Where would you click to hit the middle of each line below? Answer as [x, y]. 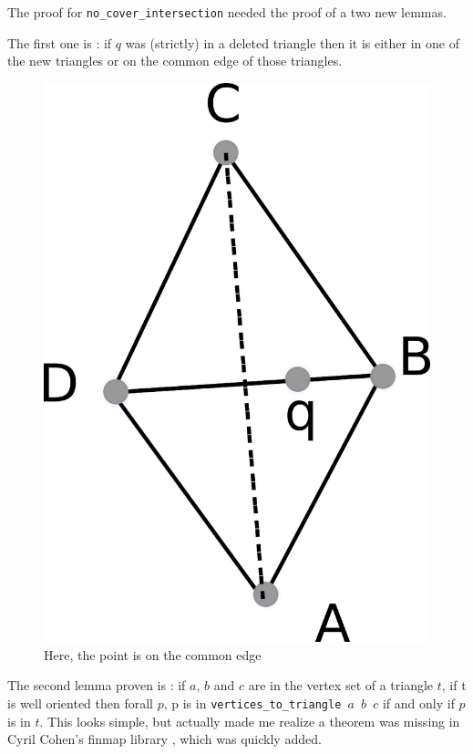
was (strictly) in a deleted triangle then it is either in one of [292, 42]
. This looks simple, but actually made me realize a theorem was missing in [250, 721]
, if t [454, 685]
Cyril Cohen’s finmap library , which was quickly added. [165, 739]
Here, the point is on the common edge [153, 654]
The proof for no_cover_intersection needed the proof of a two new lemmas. [227, 12]
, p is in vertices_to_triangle [252, 702]
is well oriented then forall [80, 702]
